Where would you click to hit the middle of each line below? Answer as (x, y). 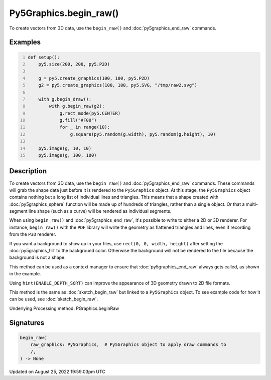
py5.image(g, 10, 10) (65, 148)
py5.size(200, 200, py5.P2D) (74, 64)
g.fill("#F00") (78, 120)
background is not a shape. (38, 257)
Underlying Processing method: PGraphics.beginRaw (64, 308)
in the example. (25, 274)
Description (28, 171)
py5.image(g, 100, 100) (68, 155)
